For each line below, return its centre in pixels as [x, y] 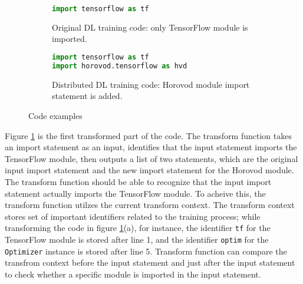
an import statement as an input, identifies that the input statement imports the [151, 147]
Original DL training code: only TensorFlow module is [150, 27]
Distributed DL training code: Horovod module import [151, 84]
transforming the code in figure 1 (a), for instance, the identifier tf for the [138, 228]
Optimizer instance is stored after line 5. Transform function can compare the [146, 251]
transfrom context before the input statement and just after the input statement [150, 262]
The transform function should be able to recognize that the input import [138, 181]
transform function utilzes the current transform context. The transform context [150, 205]
